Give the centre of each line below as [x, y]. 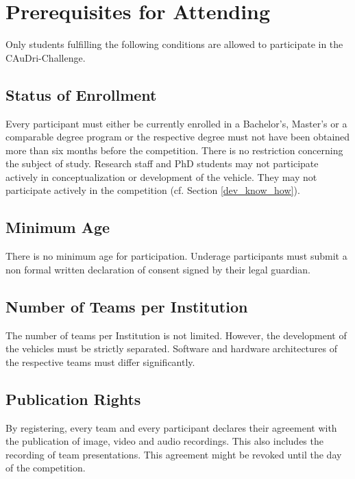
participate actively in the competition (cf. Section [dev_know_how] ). [153, 190]
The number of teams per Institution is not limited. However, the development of [176, 335]
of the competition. [46, 468]
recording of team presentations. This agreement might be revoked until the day [174, 454]
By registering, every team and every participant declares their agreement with [171, 427]
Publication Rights [73, 398]
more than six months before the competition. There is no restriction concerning [174, 150]
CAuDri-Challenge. [46, 57]
